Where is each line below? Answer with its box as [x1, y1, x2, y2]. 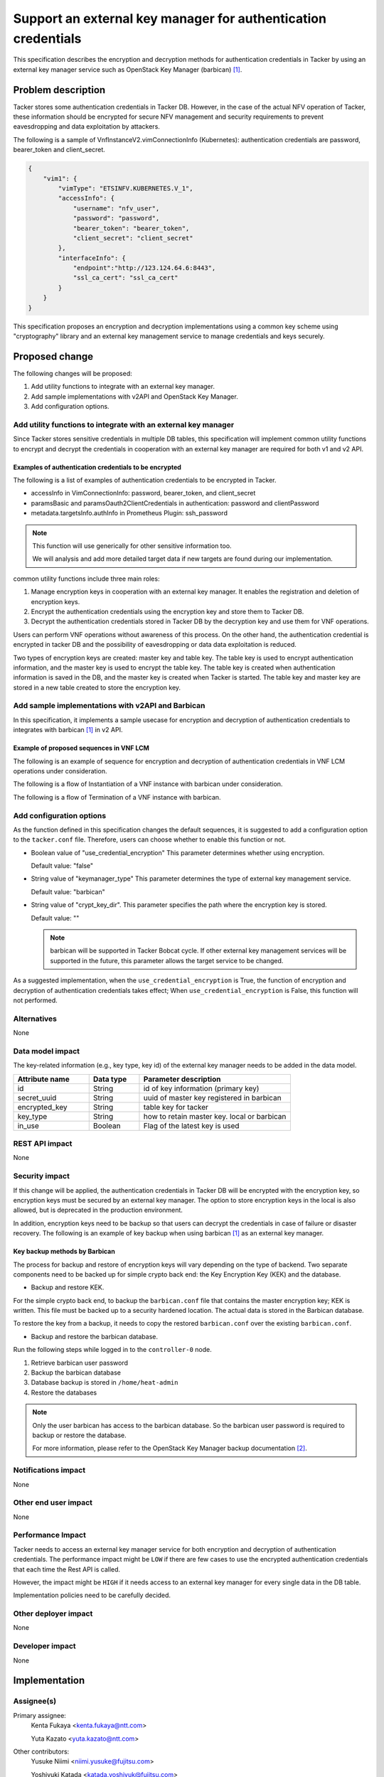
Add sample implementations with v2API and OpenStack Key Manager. [31, 392, 238, 401]
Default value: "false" [31, 861, 94, 870]
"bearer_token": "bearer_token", [73, 224, 190, 232]
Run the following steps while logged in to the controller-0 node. [13, 1346, 213, 1354]
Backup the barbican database [31, 1368, 121, 1377]
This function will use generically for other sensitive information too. [32, 541, 232, 550]
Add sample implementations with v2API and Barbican [13, 701, 206, 711]
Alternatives [13, 1014, 57, 1024]
